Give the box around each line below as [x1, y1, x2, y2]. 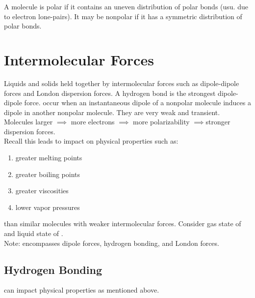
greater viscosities [15, 185, 69, 196]
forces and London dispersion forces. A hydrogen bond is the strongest [4, 88, 216, 98]
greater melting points [15, 152, 82, 163]
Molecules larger [4, 117, 53, 127]
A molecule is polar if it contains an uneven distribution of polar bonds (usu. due [4, 1, 248, 11]
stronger [205, 117, 230, 127]
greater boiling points [15, 169, 80, 179]
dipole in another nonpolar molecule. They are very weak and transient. [4, 107, 220, 117]
